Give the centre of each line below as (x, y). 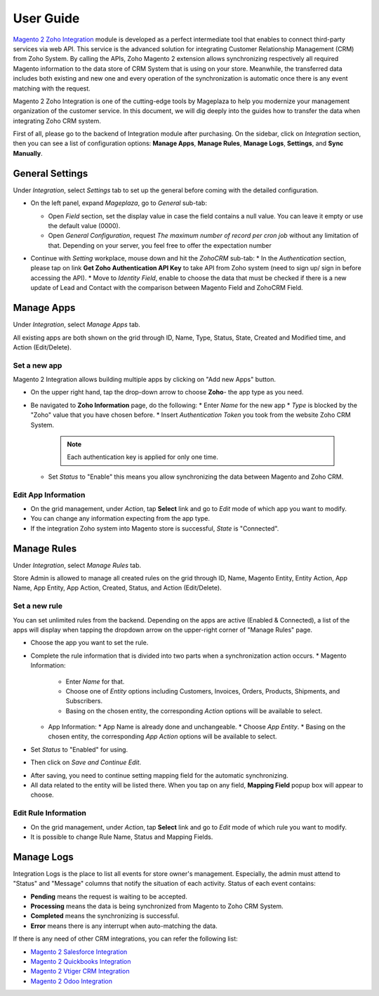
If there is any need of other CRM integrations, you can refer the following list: (125, 939)
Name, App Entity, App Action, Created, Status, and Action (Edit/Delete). (117, 588)
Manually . (28, 153)
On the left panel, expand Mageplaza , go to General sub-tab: (119, 203)
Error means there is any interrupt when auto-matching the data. (124, 926)
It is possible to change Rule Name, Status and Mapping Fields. (122, 837)
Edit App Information (49, 495)
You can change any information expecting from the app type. (120, 519)
